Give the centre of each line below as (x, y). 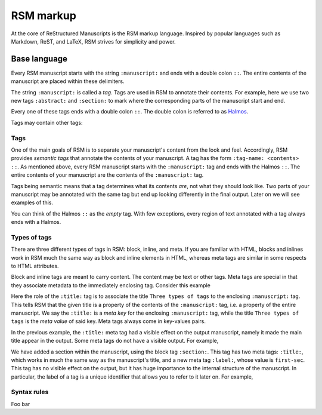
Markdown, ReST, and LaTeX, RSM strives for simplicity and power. (93, 41)
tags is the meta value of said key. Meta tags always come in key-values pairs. (108, 321)
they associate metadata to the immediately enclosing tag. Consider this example (111, 285)
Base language (39, 59)
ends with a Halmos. (36, 222)
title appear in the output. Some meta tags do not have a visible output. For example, (115, 341)
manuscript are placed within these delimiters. (68, 81)
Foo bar (21, 404)
